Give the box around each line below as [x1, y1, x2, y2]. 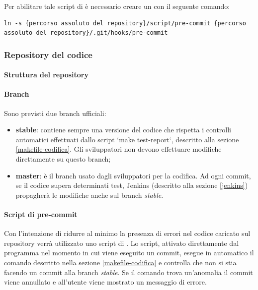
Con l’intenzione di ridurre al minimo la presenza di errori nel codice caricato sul [4, 228, 251, 238]
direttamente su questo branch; [15, 153, 111, 164]
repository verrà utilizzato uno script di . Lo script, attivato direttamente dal [4, 237, 239, 248]
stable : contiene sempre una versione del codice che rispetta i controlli [15, 124, 231, 135]
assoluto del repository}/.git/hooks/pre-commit [4, 29, 168, 37]
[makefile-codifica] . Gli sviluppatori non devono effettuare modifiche [15, 144, 222, 154]
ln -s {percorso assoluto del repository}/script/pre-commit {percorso [4, 19, 246, 27]
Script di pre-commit [4, 209, 78, 219]
